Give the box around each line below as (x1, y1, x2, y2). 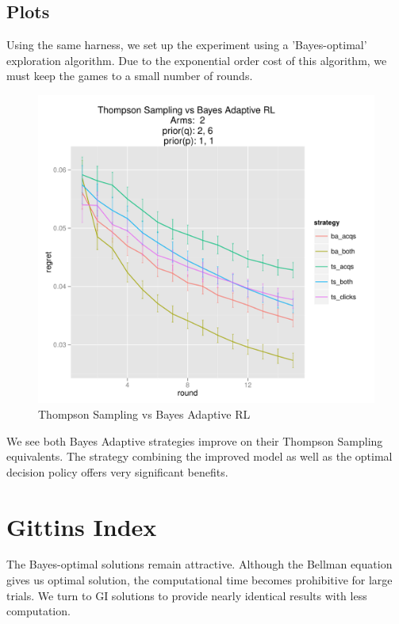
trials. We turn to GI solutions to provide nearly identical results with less (6, 587, 367, 603)
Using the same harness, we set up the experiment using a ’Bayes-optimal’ (6, 36, 367, 53)
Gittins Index (6, 510, 157, 542)
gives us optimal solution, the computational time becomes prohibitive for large (6, 572, 393, 588)
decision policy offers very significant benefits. (6, 463, 228, 480)
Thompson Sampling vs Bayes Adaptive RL (38, 405, 251, 422)
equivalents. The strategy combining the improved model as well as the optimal (6, 448, 393, 465)
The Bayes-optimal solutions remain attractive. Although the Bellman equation (6, 556, 393, 572)
